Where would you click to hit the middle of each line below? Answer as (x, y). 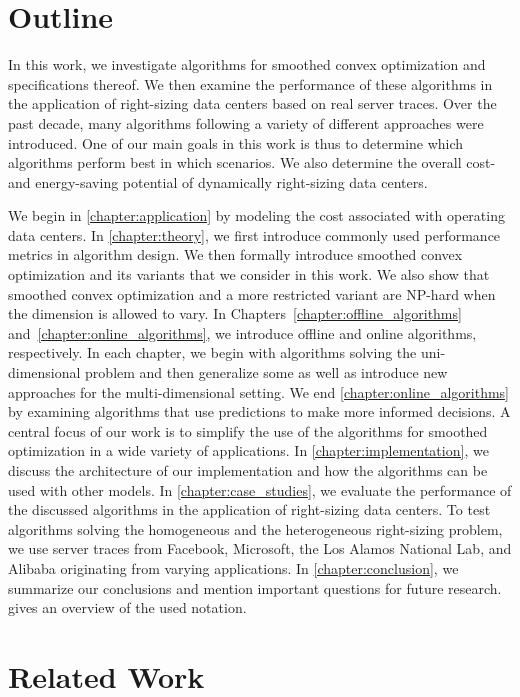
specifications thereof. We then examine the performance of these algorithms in (250, 83)
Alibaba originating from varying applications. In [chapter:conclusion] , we (233, 567)
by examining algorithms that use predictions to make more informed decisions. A (259, 411)
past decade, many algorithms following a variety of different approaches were (246, 122)
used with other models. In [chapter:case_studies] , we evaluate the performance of (260, 489)
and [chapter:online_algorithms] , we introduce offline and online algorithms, (242, 332)
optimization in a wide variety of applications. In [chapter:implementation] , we (248, 450)
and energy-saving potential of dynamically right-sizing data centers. (218, 181)
